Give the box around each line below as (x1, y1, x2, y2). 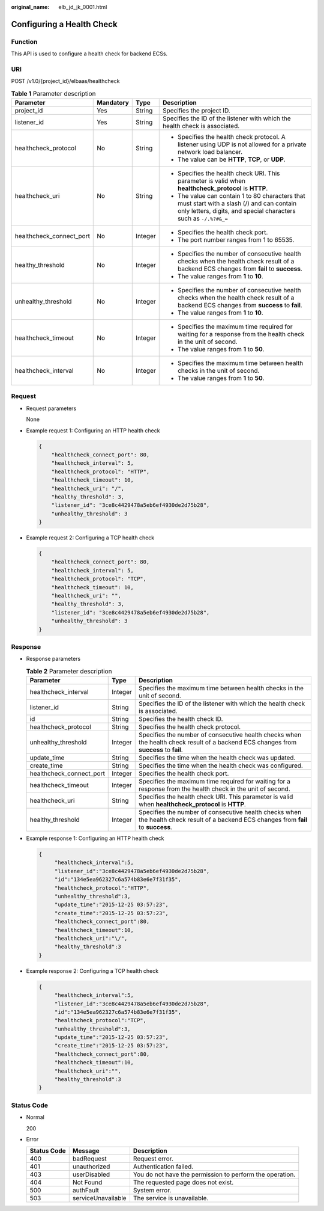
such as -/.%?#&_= (177, 214, 228, 222)
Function (11, 37, 38, 46)
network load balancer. (177, 148, 243, 156)
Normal (26, 1114, 44, 1121)
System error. (133, 1186, 172, 1195)
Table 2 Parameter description (26, 667, 112, 675)
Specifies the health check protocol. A (177, 133, 286, 141)
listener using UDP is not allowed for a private (177, 140, 307, 149)
